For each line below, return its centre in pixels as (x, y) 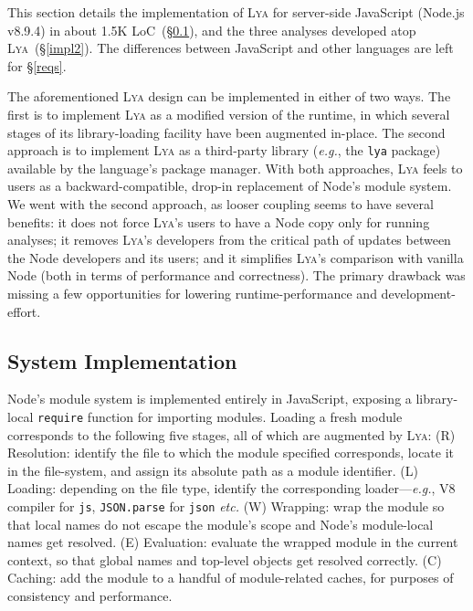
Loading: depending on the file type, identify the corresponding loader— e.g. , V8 (231, 488)
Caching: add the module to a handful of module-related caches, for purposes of (231, 578)
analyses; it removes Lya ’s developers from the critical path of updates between (229, 240)
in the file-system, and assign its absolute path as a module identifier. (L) (213, 470)
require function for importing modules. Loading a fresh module (220, 416)
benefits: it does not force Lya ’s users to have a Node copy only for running (219, 221)
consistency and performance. (90, 596)
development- (418, 293)
